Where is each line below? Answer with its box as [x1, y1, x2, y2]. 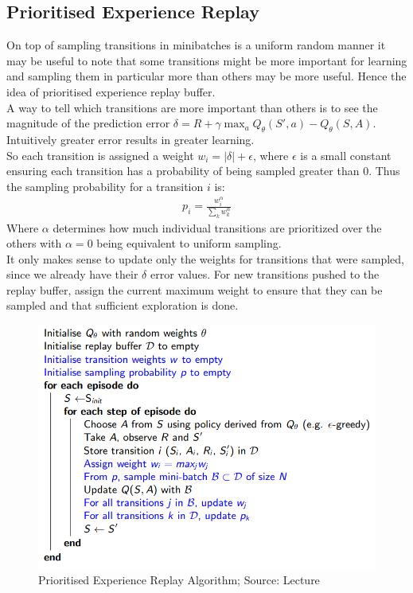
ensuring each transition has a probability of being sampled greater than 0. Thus [6, 162, 400, 179]
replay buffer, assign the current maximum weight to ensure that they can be [6, 281, 383, 298]
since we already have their [6, 266, 138, 283]
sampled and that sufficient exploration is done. [6, 297, 239, 314]
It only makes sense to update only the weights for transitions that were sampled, [6, 250, 404, 267]
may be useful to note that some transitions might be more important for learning [6, 52, 407, 68]
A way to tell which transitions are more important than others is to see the [6, 99, 378, 115]
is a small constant [300, 146, 392, 163]
